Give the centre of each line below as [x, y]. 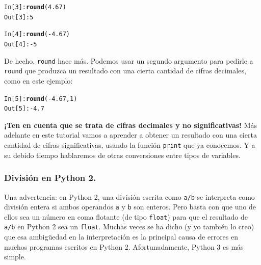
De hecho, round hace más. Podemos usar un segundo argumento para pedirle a [129, 60]
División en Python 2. [50, 178]
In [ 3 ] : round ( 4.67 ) [35, 7]
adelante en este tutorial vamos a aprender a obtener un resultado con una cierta [130, 135]
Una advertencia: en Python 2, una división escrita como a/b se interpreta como [129, 196]
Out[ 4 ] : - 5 [21, 44]
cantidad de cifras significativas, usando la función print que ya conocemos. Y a [130, 145]
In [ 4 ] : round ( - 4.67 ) [37, 34]
